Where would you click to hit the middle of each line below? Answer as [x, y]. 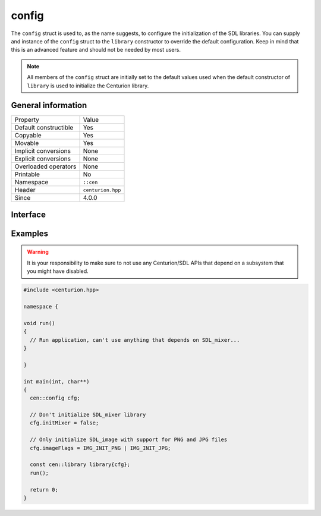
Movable [27, 143]
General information [49, 106]
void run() [39, 323]
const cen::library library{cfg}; [80, 465]
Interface [28, 214]
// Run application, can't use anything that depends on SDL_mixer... [135, 340]
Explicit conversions [43, 159]
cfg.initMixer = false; [64, 423]
